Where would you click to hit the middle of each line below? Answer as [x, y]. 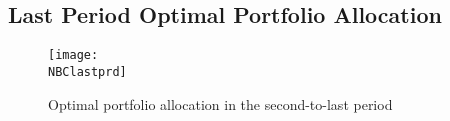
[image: [73, 55]
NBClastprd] [87, 71]
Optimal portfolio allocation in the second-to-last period [220, 103]
